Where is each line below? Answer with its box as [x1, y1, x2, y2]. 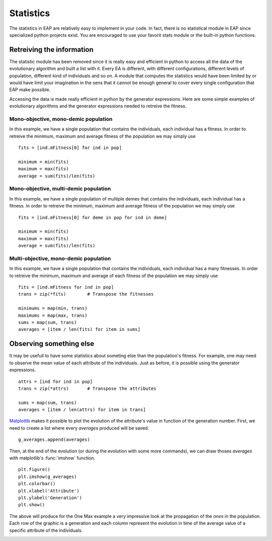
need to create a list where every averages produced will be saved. [9, 425, 149, 431]
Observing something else [9, 340, 94, 348]
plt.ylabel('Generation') [18, 495, 83, 501]
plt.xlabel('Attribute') [18, 488, 80, 494]
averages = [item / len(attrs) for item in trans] [18, 407, 146, 413]
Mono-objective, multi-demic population [9, 185, 111, 192]
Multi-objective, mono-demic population [9, 255, 111, 262]
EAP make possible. [9, 87, 50, 93]
